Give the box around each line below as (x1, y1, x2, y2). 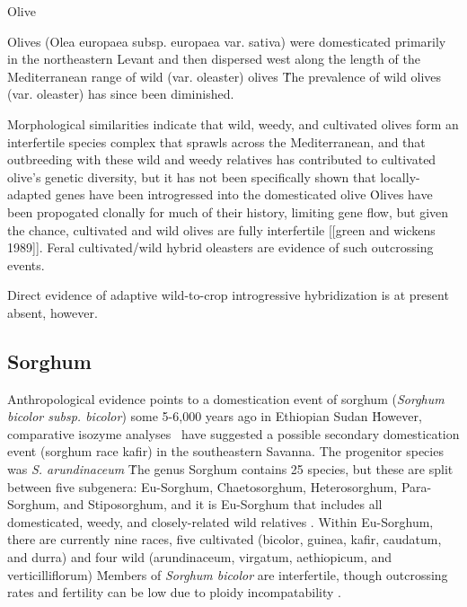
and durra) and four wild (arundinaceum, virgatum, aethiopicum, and (7, 548, 392, 567)
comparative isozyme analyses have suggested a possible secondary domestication (7, 424, 460, 443)
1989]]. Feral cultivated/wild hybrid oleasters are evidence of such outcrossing (7, 238, 434, 257)
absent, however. (7, 303, 98, 321)
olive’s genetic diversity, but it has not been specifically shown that (7, 167, 376, 186)
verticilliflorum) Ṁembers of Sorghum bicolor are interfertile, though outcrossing (7, 565, 448, 584)
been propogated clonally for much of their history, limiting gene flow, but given (7, 202, 449, 221)
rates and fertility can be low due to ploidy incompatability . (7, 583, 341, 602)
